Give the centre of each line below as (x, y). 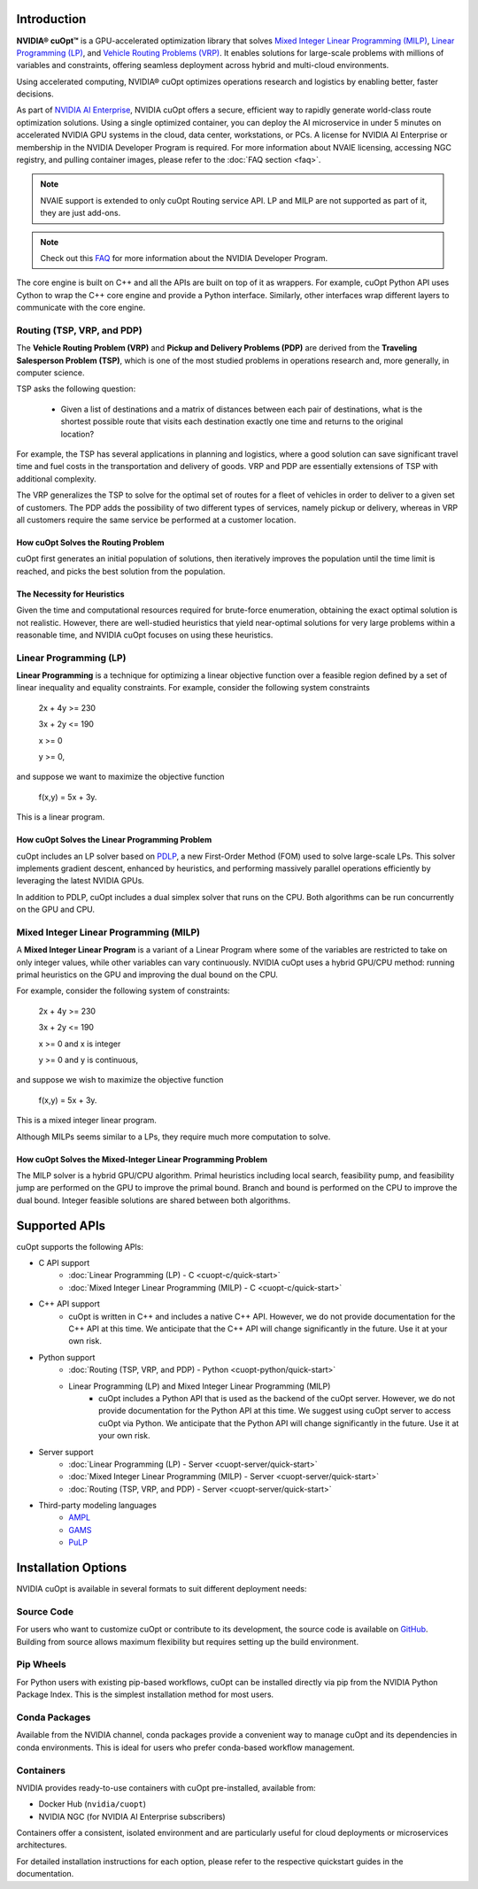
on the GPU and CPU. (56, 910)
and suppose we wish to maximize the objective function (120, 1080)
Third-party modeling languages (97, 1506)
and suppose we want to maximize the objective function (120, 777)
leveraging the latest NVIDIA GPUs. (81, 881)
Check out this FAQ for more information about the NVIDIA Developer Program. (184, 258)
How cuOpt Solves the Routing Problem (90, 542)
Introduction (51, 19)
